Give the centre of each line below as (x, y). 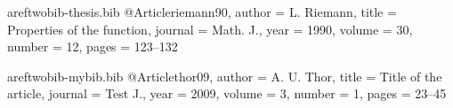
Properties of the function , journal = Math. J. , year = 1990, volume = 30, (210, 29)
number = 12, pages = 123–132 (93, 46)
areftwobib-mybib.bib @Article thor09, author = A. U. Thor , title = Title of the (225, 76)
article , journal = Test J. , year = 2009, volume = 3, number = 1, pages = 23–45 (227, 93)
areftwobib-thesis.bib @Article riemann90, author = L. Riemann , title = (202, 12)
